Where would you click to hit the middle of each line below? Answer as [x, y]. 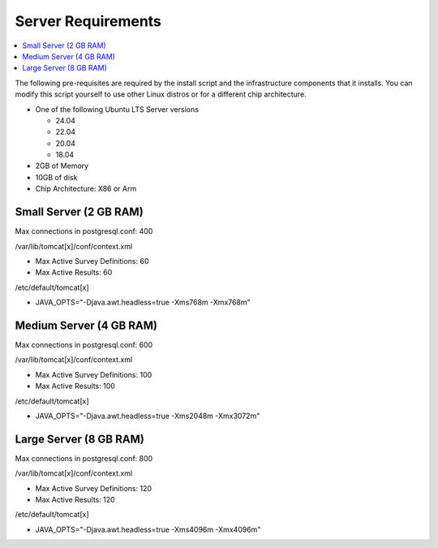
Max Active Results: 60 [74, 273]
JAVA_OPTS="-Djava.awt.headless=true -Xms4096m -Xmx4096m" [148, 529]
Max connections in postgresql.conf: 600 [84, 345]
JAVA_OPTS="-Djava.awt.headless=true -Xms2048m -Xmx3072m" [148, 416]
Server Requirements [88, 21]
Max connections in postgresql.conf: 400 [84, 231]
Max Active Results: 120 [75, 500]
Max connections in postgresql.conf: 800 [84, 458]
